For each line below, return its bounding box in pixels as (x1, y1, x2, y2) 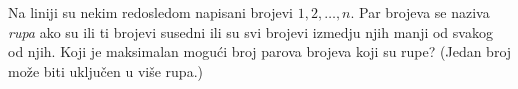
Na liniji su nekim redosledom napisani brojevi (8, 2, 294, 22)
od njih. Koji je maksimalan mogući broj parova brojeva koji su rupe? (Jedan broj (8, 41, 512, 62)
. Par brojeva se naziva (350, 2, 490, 22)
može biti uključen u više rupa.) (8, 60, 203, 81)
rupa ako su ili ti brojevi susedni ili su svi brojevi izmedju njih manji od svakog (8, 21, 493, 42)
